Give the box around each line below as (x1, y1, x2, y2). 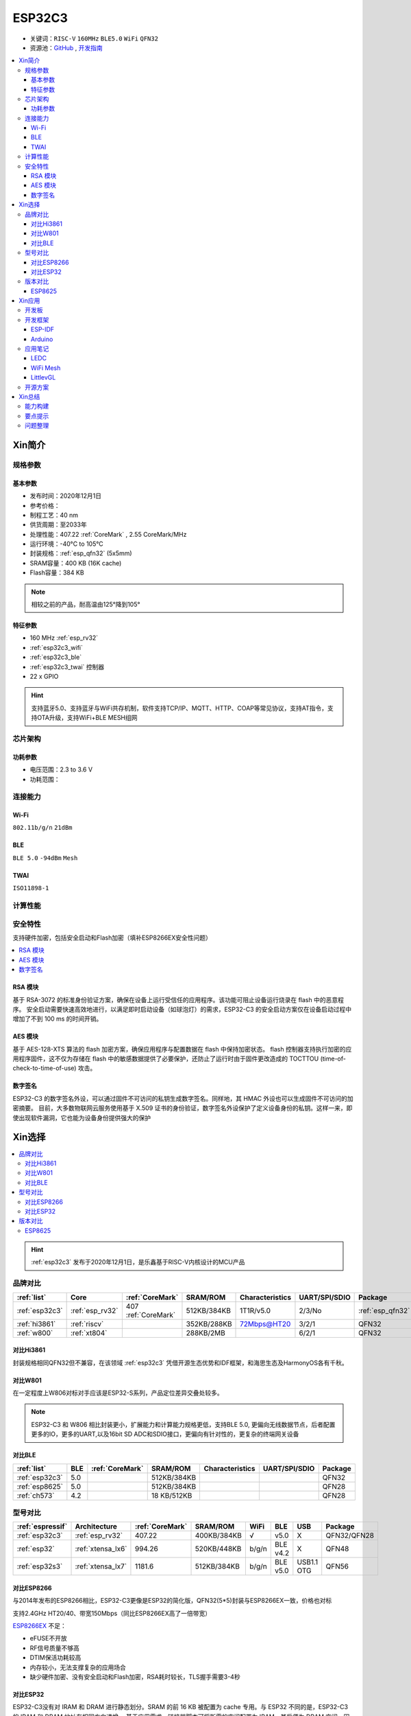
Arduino (31, 335, 53, 343)
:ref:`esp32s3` (16, 1562, 63, 1571)
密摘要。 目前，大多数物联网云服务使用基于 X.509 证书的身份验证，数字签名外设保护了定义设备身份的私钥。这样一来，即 (12, 1104, 353, 1112)
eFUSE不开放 (29, 1634, 68, 1643)
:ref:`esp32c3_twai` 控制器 (29, 662, 105, 671)
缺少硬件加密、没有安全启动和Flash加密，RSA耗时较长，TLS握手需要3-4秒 (29, 1673, 240, 1681)
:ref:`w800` (16, 1328, 53, 1338)
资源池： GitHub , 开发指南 (29, 43, 103, 51)
